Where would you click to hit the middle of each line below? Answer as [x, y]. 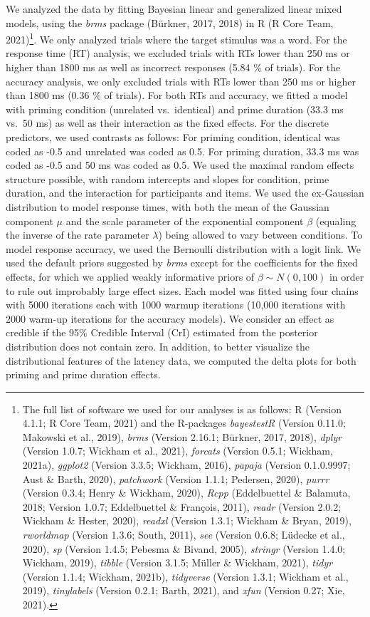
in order [347, 276]
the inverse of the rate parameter [78, 235]
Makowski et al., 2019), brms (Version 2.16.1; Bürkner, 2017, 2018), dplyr [182, 436]
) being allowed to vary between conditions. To [260, 235]
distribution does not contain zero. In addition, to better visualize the [158, 346]
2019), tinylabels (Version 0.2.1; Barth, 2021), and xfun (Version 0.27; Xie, [184, 590]
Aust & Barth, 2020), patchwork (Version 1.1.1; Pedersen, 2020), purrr [176, 478]
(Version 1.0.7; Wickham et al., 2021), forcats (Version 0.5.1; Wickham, [178, 451]
